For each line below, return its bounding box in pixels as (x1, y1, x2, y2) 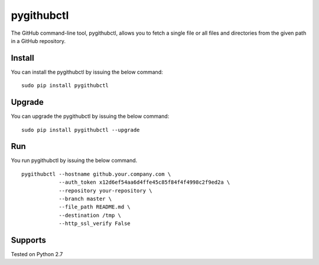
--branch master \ (58, 196, 112, 202)
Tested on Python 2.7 (11, 251, 63, 258)
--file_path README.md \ (58, 204, 131, 210)
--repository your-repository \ (58, 187, 153, 194)
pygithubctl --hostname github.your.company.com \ (21, 171, 171, 177)
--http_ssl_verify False (58, 220, 131, 227)
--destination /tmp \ (58, 212, 121, 218)
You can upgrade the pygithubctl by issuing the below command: (11, 112, 170, 120)
